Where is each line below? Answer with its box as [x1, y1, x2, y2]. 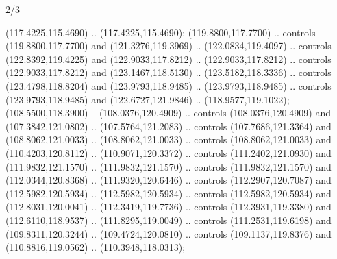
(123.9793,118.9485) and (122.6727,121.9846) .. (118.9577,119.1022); [5, 92, 290, 106]
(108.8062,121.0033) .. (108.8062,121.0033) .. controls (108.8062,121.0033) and [5, 132, 332, 147]
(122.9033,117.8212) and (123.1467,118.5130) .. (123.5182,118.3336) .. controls [5, 65, 332, 79]
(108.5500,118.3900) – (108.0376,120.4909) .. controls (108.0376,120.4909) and [5, 106, 331, 120]
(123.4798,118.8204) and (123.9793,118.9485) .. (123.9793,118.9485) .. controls [5, 78, 332, 92]
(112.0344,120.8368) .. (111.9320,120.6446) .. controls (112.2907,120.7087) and [5, 173, 332, 187]
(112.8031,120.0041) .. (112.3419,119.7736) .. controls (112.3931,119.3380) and [5, 199, 332, 214]
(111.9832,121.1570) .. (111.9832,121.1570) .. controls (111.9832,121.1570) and [5, 159, 332, 173]
